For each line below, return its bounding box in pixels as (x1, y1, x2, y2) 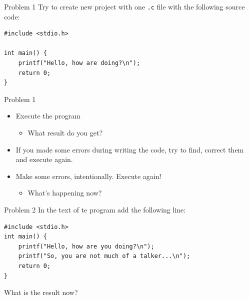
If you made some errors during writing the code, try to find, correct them (15, 144, 244, 154)
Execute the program (15, 110, 80, 121)
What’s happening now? (27, 187, 102, 198)
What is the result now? (4, 287, 78, 297)
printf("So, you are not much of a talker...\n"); (18, 252, 190, 260)
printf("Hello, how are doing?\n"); (18, 59, 140, 67)
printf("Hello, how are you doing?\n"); (18, 242, 154, 250)
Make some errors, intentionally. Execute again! (15, 170, 161, 181)
